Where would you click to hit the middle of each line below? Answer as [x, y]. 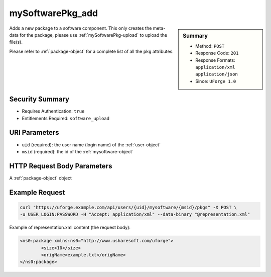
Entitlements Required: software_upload [66, 118]
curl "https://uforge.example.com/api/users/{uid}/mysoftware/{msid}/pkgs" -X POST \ [128, 207]
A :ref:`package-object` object [41, 178]
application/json [217, 74]
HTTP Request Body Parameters [61, 166]
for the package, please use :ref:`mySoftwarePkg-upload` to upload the [93, 35]
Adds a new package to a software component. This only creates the [81, 28]
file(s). [16, 42]
